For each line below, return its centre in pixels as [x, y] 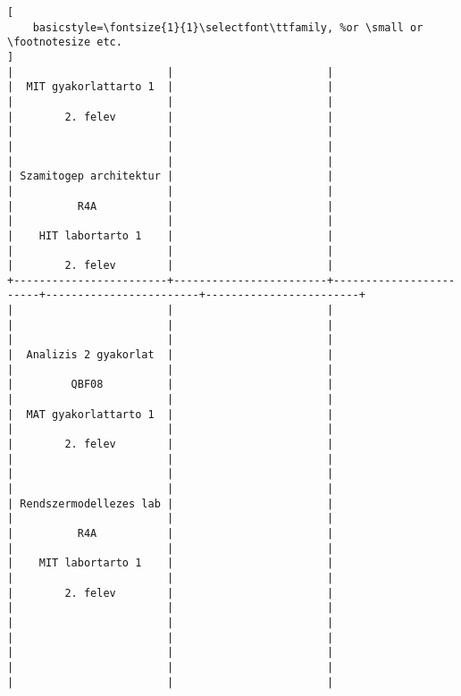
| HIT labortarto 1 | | [171, 235]
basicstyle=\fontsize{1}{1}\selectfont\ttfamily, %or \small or [228, 27]
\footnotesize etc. [65, 42]
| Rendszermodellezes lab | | [171, 503]
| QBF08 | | [171, 385]
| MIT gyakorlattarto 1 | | [171, 87]
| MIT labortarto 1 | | [171, 563]
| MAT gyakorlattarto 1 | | [171, 414]
